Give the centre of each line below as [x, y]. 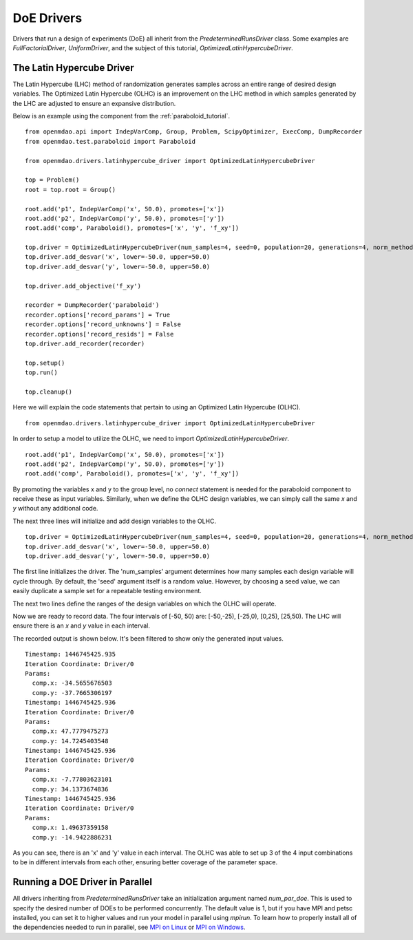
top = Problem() [52, 180]
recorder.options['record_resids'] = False [99, 334]
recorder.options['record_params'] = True [98, 314]
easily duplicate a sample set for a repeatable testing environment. [107, 591]
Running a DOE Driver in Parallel [83, 882]
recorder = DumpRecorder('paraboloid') [92, 305]
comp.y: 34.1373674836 [70, 789]
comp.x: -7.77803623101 [72, 780]
